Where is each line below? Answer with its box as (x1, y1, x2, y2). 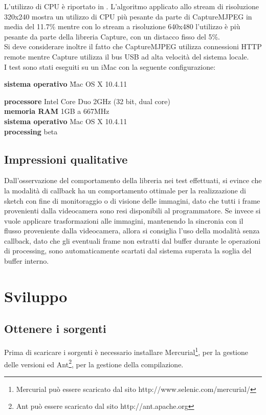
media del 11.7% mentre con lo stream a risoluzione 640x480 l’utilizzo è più (4, 21, 240, 32)
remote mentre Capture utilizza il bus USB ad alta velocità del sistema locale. (4, 51, 249, 62)
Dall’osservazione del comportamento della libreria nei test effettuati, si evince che (4, 175, 262, 186)
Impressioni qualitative (4, 151, 128, 167)
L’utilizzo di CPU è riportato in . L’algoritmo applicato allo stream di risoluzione (4, 1, 259, 11)
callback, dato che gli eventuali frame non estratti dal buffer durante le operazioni (4, 235, 261, 246)
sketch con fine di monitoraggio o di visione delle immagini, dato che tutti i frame (4, 195, 260, 206)
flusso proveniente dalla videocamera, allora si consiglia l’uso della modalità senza (4, 225, 260, 236)
